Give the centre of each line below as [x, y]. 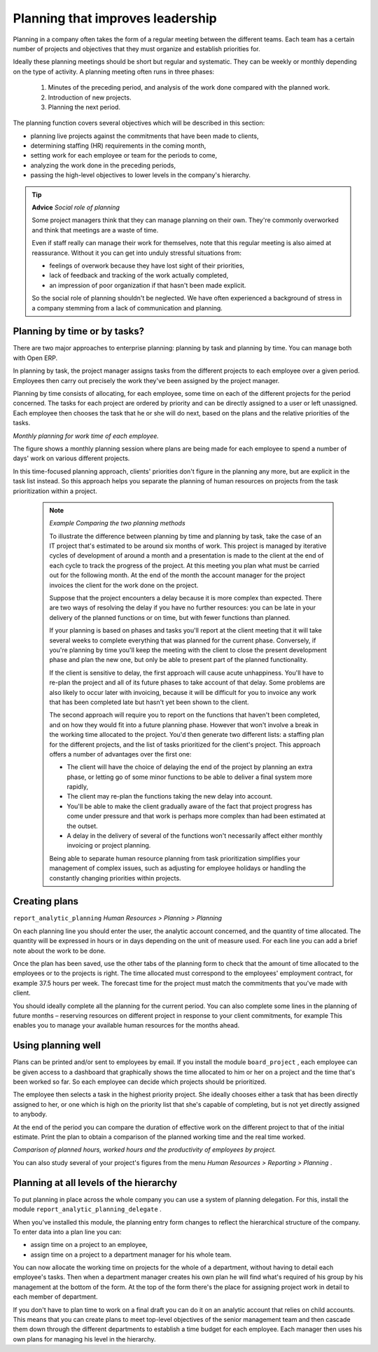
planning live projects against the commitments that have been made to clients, [145, 136]
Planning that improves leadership [115, 18]
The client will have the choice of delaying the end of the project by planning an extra [190, 767]
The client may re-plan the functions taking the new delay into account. [170, 796]
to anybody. [30, 1115]
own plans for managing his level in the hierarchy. [84, 1339]
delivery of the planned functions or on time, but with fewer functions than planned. [170, 617]
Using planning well [57, 1046]
